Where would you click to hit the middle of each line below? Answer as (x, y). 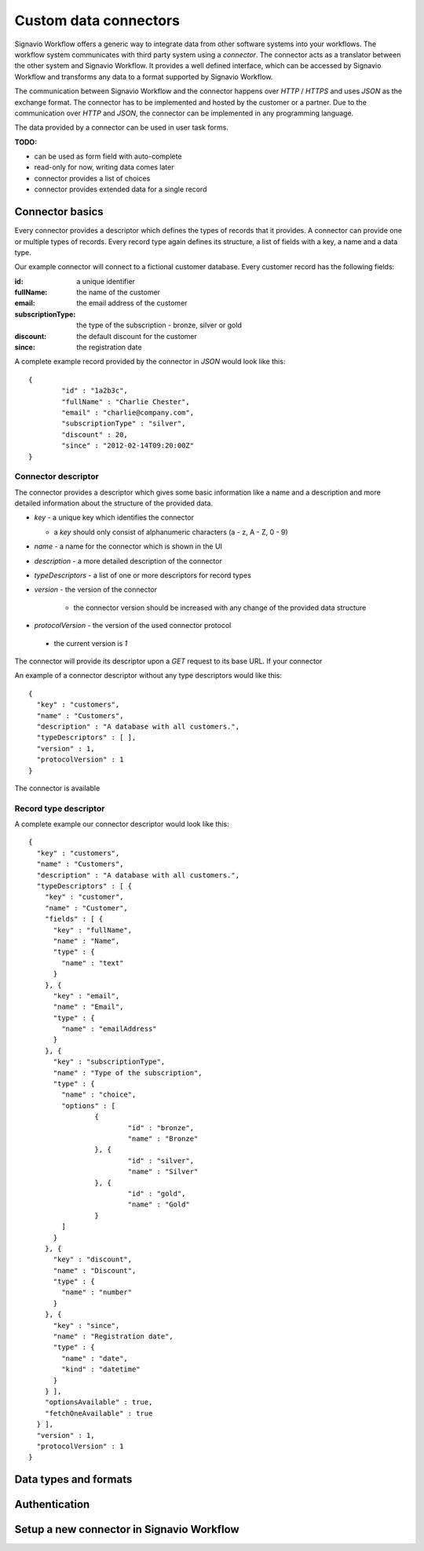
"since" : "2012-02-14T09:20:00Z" (128, 446)
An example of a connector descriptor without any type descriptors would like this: (148, 676)
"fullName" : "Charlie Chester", (126, 401)
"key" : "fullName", (93, 930)
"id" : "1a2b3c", (95, 391)
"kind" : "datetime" (101, 1369)
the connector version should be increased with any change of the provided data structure (220, 608)
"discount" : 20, (95, 434)
